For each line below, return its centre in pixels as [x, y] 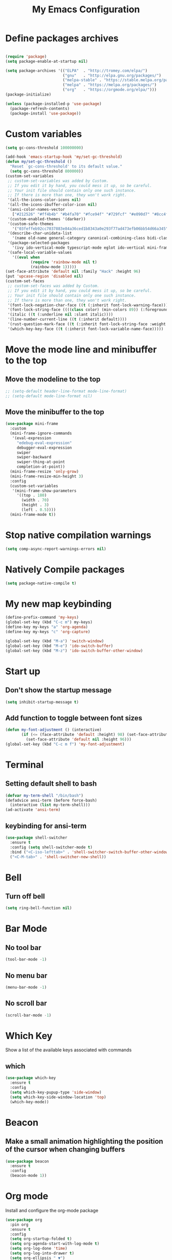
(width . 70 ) [35, 500]
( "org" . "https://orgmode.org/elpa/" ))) [110, 90]
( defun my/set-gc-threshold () [39, 162]
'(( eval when [26, 257]
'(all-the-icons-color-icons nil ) [44, 200]
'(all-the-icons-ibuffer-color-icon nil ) [52, 205]
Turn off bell [25, 896]
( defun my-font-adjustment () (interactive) [53, 730]
